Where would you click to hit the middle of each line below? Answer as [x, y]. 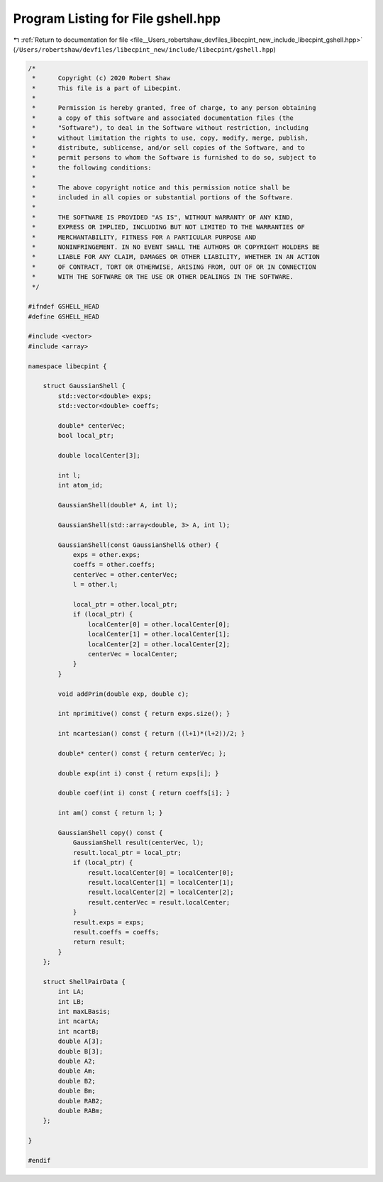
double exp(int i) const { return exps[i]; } [138, 773]
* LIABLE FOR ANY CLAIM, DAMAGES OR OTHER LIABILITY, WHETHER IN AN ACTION [176, 257]
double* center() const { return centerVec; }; [142, 753]
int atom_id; [81, 485]
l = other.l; [95, 585]
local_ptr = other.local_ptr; [125, 604]
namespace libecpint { [67, 366]
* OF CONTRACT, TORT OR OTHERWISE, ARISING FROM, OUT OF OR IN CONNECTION [174, 267]
